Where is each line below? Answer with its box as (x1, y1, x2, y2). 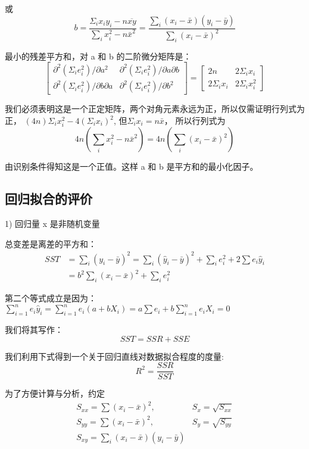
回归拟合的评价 (5, 189, 92, 208)
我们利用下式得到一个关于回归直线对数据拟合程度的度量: (5, 350, 224, 362)
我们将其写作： (5, 323, 63, 335)
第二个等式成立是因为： (5, 292, 96, 304)
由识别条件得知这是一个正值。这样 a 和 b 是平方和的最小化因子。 (5, 160, 258, 173)
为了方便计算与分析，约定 (5, 387, 105, 400)
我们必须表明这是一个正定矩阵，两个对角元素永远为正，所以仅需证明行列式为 (5, 102, 305, 115)
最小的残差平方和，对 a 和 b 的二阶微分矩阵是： (5, 49, 192, 62)
